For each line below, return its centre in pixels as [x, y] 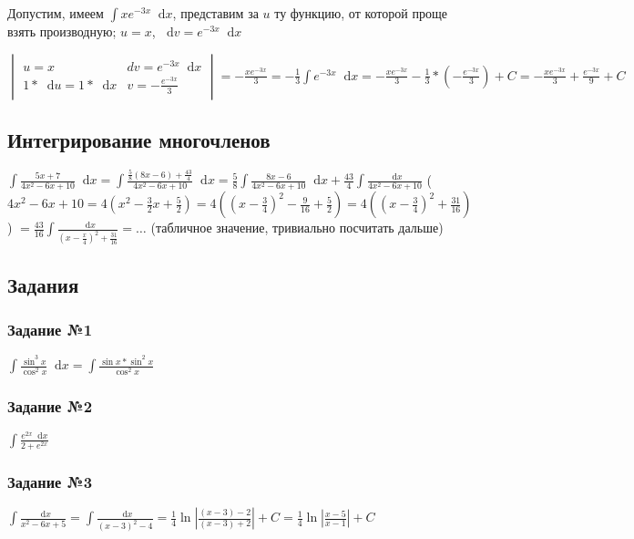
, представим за [215, 13]
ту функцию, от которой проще [361, 13]
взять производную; [62, 31]
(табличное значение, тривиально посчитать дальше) [297, 228]
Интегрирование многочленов [139, 139]
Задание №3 [50, 481]
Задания [43, 284]
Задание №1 [50, 330]
